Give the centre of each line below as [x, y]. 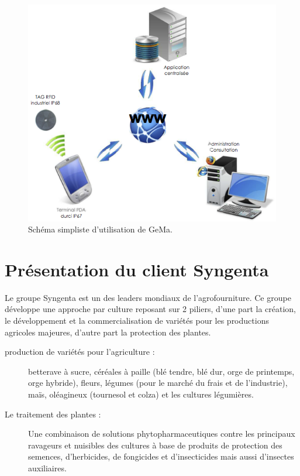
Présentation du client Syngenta [137, 269]
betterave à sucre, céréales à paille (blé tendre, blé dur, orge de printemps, [161, 371]
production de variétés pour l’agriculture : [80, 352]
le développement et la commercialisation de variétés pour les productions [137, 321]
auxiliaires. [47, 468]
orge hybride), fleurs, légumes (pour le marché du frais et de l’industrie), [158, 383]
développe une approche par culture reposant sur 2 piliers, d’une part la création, [150, 309]
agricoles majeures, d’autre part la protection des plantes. [108, 332]
